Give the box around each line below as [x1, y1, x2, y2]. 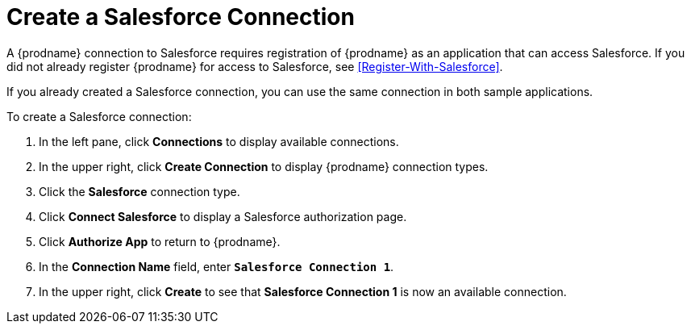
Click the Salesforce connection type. [39, 184, 240, 198]
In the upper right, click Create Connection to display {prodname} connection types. [39, 159, 489, 173]
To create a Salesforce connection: [6, 109, 192, 123]
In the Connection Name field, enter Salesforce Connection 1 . [39, 259, 394, 274]
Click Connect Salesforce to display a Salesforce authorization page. [39, 209, 407, 223]
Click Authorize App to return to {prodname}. [39, 234, 281, 249]
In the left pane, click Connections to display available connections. [39, 134, 399, 148]
